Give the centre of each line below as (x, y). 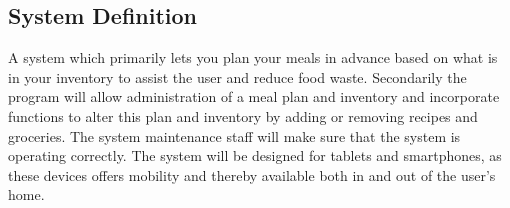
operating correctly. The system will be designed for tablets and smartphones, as (255, 155)
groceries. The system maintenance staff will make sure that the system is (234, 135)
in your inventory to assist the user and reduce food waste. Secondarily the (237, 76)
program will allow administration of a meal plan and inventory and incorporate (254, 96)
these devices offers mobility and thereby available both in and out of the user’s (252, 174)
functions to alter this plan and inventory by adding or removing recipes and (243, 115)
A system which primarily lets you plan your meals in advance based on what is (253, 57)
